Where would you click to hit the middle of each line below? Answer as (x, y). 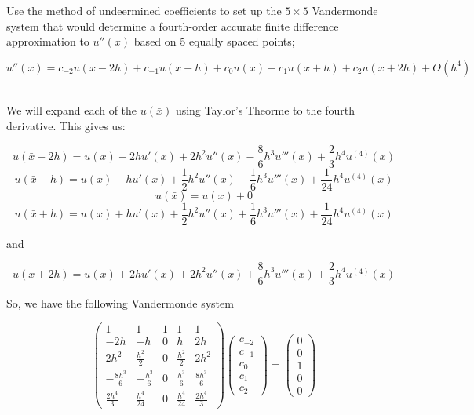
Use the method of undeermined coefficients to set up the (144, 10)
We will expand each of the (72, 110)
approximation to (48, 41)
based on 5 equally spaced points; (214, 41)
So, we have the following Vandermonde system (120, 303)
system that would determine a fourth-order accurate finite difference (173, 25)
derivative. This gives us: (66, 125)
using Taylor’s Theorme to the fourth (265, 110)
